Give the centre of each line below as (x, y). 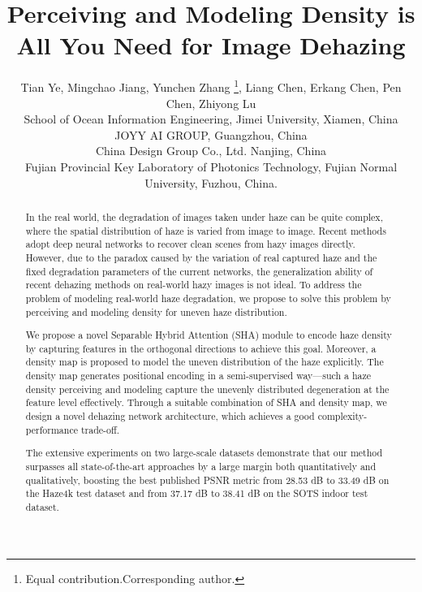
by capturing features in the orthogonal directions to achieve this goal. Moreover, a (201, 348)
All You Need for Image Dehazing (211, 45)
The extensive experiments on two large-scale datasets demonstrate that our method (204, 453)
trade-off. (100, 429)
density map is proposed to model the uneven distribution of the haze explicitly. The (205, 362)
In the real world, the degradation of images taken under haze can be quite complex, (204, 216)
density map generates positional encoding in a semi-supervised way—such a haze (198, 376)
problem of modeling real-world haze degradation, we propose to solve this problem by (208, 298)
